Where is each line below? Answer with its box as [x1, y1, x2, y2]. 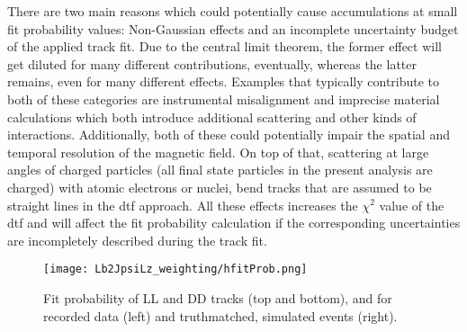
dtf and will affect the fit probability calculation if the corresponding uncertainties [7, 213, 461, 232]
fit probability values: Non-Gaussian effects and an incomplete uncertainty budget [7, 19, 459, 38]
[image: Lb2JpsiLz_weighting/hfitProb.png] [43, 263, 308, 276]
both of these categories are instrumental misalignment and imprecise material [7, 89, 440, 108]
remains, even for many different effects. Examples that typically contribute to [7, 72, 440, 91]
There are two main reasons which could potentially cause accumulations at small [7, 2, 458, 20]
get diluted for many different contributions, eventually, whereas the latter [7, 54, 417, 73]
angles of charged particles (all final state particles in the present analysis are [7, 160, 433, 179]
